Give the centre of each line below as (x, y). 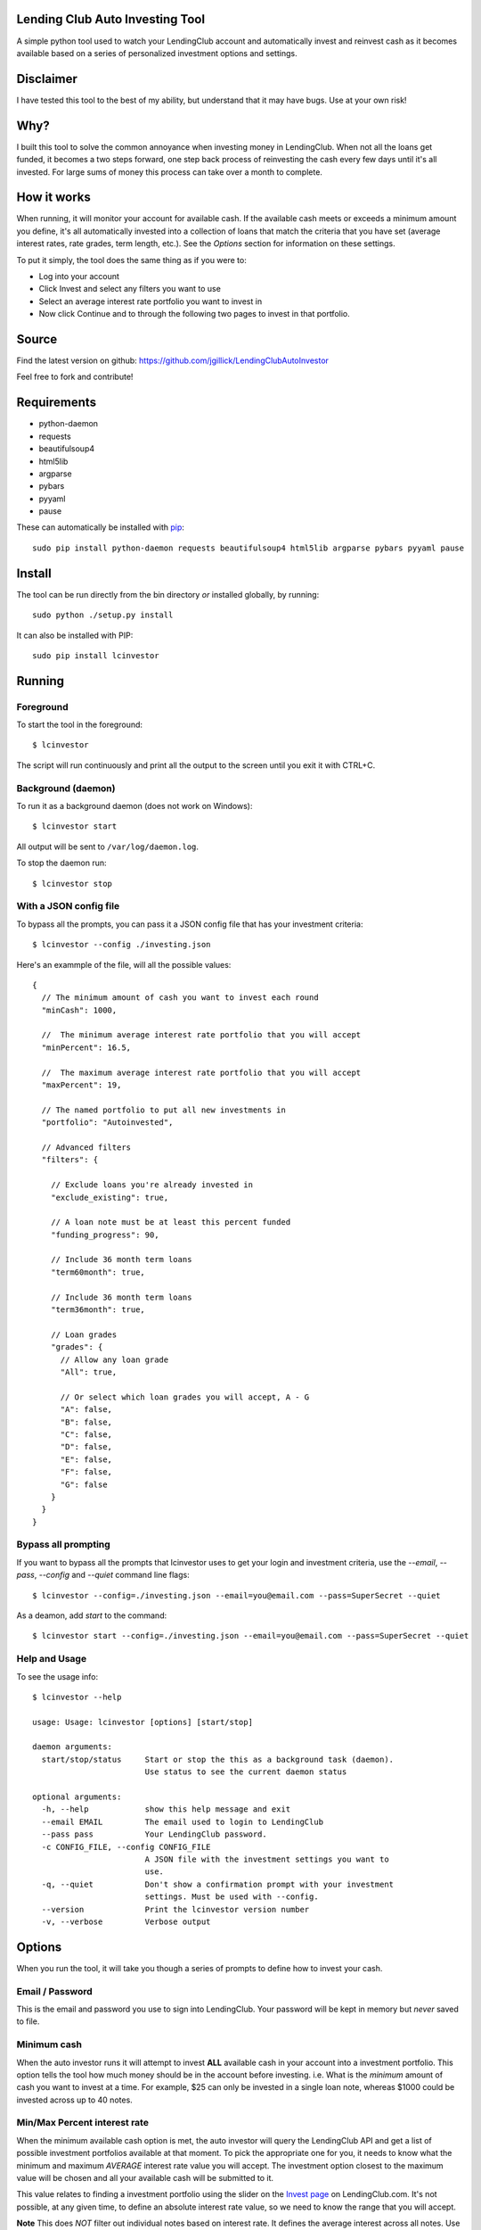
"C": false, (86, 1434)
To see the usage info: (57, 1676)
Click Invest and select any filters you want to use (130, 289)
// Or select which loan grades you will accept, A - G (185, 1397)
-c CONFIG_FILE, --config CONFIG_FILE (126, 1847)
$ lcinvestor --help (77, 1697)
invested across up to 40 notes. (74, 2100)
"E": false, (86, 1459)
